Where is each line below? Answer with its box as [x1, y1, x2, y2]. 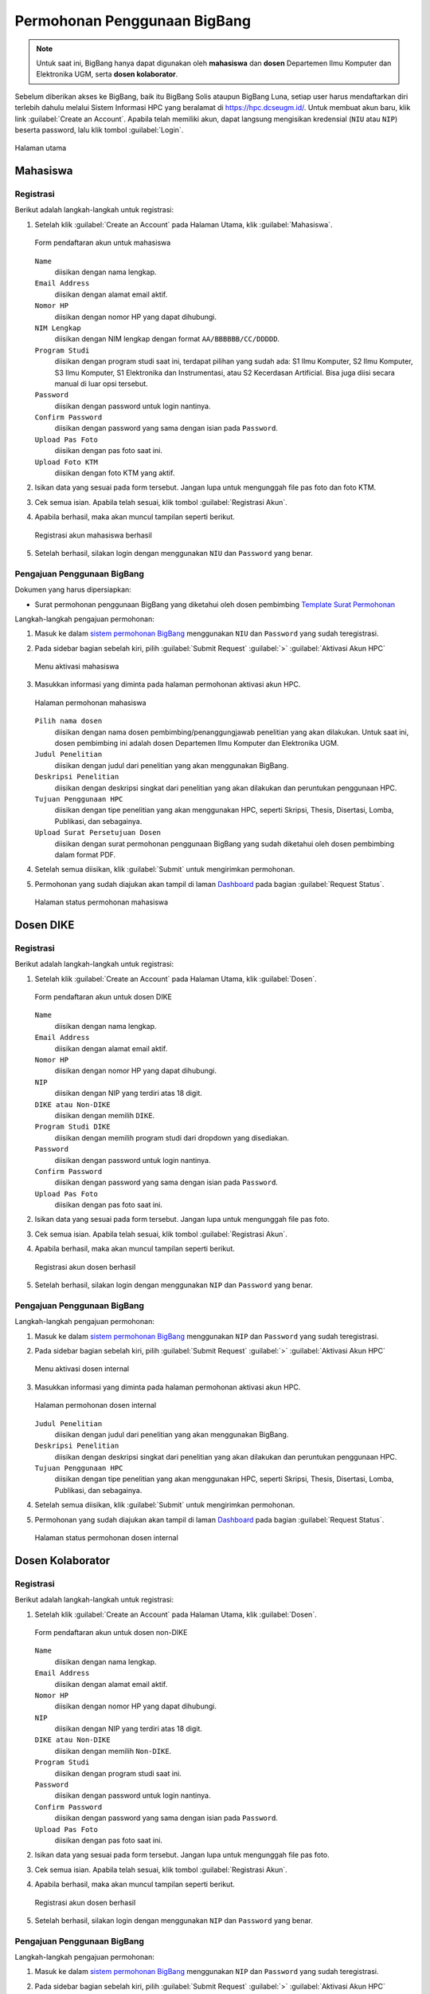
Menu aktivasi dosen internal [34, 1364, 130, 1373]
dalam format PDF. [54, 849, 116, 859]
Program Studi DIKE [34, 1122, 111, 1132]
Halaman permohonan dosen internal [34, 1401, 157, 1410]
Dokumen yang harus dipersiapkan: [14, 585, 131, 594]
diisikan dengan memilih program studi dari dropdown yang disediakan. [54, 1133, 290, 1142]
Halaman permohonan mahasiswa [34, 698, 147, 707]
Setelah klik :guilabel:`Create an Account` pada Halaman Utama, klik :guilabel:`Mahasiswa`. [34, 219, 334, 229]
